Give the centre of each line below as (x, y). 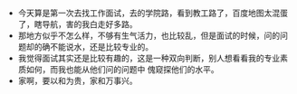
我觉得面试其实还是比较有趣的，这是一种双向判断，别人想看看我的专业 (149, 58)
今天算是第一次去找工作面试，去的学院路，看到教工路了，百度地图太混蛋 (153, 13)
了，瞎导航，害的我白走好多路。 (77, 24)
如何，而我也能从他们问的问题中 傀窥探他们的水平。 (122, 70)
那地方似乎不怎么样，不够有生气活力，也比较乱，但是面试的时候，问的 (149, 36)
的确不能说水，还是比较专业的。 (94, 47)
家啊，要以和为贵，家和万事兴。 (77, 81)
